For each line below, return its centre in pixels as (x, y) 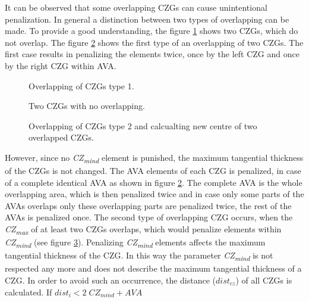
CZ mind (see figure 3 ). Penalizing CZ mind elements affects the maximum (135, 243)
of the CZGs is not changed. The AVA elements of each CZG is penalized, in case (153, 171)
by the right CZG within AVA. (61, 65)
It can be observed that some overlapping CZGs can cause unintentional (136, 7)
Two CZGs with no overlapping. (87, 106)
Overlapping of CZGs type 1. (81, 85)
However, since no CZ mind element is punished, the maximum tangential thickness (154, 158)
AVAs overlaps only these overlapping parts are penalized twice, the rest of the (148, 205)
